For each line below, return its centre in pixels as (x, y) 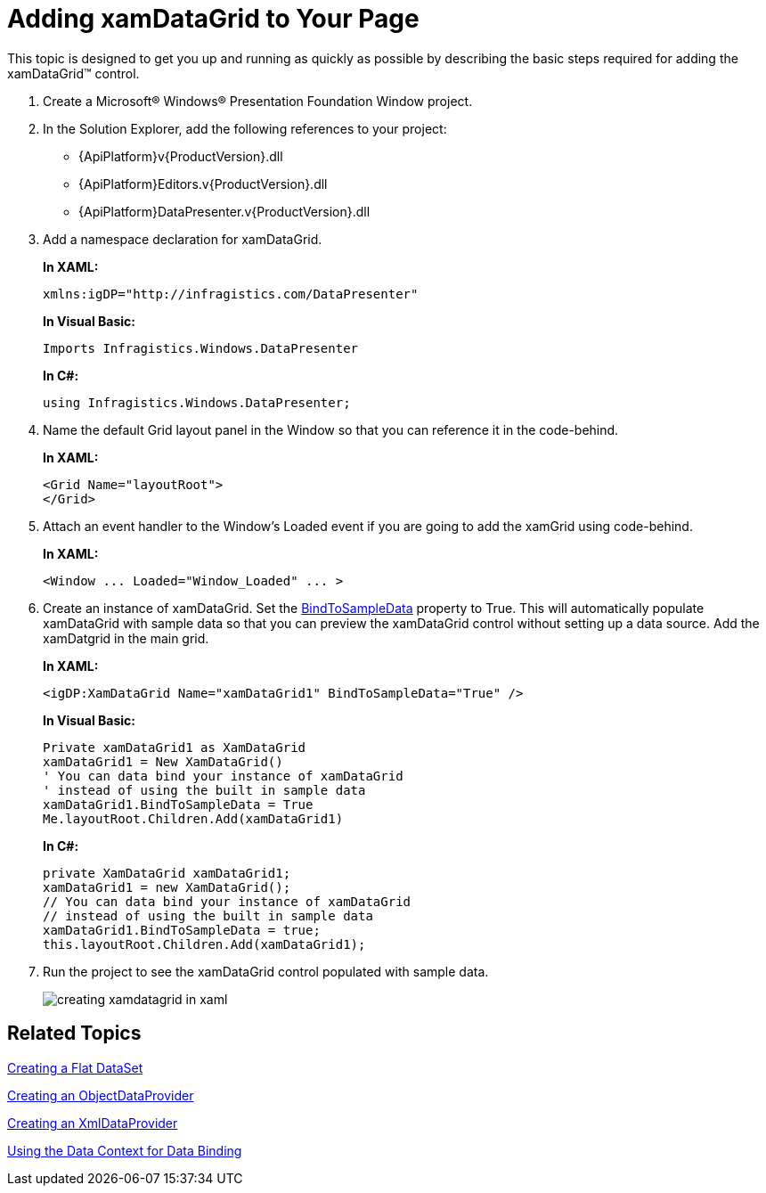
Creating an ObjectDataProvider (101, 1095)
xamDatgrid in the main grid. (126, 638)
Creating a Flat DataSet (75, 1067)
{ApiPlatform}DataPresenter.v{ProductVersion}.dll (224, 211)
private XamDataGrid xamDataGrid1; (167, 873)
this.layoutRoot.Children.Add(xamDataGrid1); (204, 944)
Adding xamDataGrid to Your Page (213, 19)
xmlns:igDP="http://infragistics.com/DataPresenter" (231, 294)
